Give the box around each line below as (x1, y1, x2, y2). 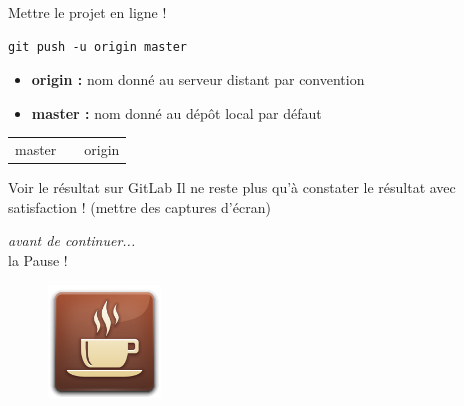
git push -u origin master (8, 39, 187, 54)
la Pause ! (8, 250, 68, 270)
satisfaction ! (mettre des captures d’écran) (8, 196, 271, 217)
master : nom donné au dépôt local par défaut (31, 102, 322, 123)
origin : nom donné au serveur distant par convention (31, 69, 365, 90)
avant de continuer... (8, 230, 136, 251)
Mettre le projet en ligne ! (8, 2, 167, 22)
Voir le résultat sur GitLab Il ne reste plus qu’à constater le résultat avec (8, 177, 456, 198)
